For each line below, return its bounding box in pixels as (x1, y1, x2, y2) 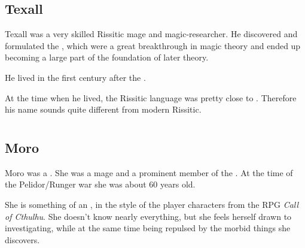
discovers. (5, 233, 40, 246)
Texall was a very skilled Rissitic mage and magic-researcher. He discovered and (5, 28, 298, 40)
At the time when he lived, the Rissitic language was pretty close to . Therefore (5, 91, 297, 104)
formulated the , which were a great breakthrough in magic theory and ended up (5, 39, 301, 52)
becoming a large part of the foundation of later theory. (5, 51, 209, 63)
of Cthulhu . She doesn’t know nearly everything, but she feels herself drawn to (5, 210, 292, 222)
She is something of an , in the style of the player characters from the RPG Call (5, 198, 299, 210)
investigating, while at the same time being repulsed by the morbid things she (5, 222, 291, 234)
